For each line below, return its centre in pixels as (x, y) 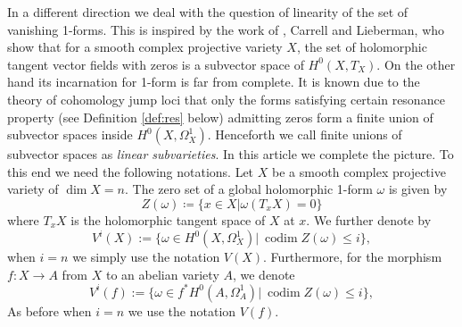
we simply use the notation (146, 257)
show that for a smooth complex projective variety (145, 47)
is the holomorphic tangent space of (168, 219)
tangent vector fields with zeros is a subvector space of (156, 64)
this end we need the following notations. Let (131, 171)
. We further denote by (369, 219)
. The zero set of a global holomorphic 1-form (249, 189)
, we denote (264, 274)
